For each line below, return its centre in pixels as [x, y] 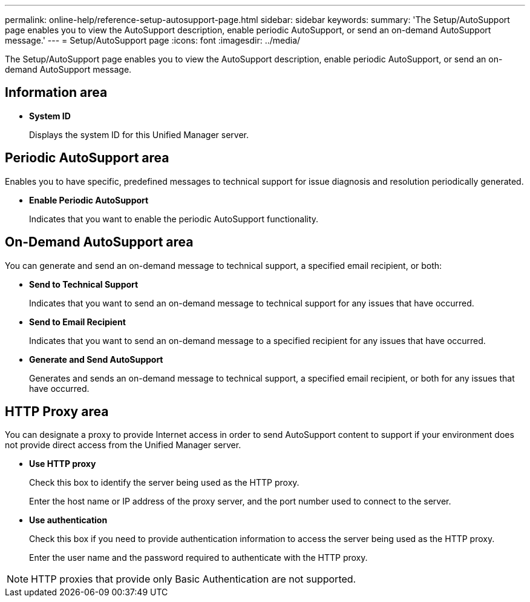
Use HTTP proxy [63, 464]
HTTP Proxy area [57, 411]
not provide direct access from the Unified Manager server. [123, 445]
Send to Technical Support [84, 284]
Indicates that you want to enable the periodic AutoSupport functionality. [174, 219]
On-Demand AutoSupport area [99, 242]
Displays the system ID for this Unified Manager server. [139, 134]
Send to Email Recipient [77, 322]
